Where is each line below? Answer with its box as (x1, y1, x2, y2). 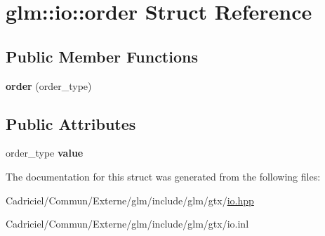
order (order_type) (6, 78, 92, 93)
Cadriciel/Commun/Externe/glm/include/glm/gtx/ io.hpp (6, 192, 254, 207)
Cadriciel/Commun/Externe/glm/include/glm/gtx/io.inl (6, 216, 249, 231)
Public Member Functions (6, 45, 198, 67)
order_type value (6, 145, 84, 160)
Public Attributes (6, 112, 136, 134)
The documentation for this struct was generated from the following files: (6, 169, 321, 183)
